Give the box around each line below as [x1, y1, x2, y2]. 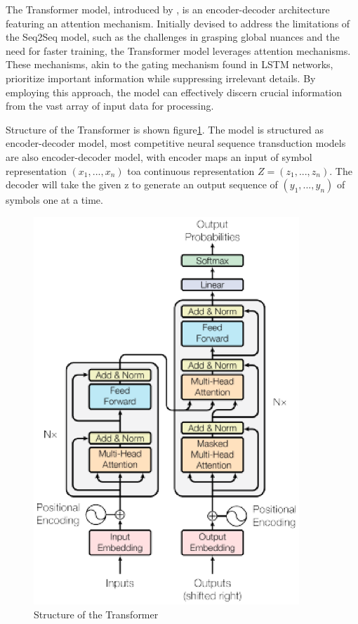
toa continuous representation [127, 163, 255, 178]
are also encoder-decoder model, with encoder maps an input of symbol [6, 149, 312, 164]
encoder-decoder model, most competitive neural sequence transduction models [6, 136, 346, 150]
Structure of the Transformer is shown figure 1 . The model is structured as [6, 122, 324, 136]
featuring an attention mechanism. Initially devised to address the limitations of [6, 15, 350, 30]
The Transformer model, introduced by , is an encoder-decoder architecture [6, 2, 330, 16]
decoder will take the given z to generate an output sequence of [6, 177, 278, 192]
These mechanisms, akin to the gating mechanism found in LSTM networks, [6, 57, 333, 72]
